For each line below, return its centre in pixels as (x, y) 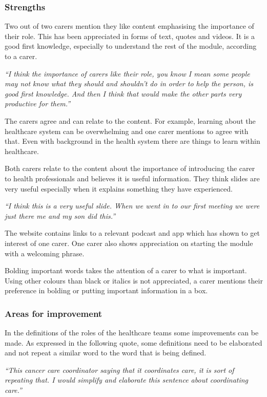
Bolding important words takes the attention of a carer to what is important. (126, 270)
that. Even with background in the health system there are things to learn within (132, 141)
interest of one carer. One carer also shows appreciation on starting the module (129, 243)
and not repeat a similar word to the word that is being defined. (106, 353)
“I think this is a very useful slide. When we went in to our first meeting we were (132, 206)
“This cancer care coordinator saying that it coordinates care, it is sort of (119, 370)
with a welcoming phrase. (45, 253)
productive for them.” (38, 103)
